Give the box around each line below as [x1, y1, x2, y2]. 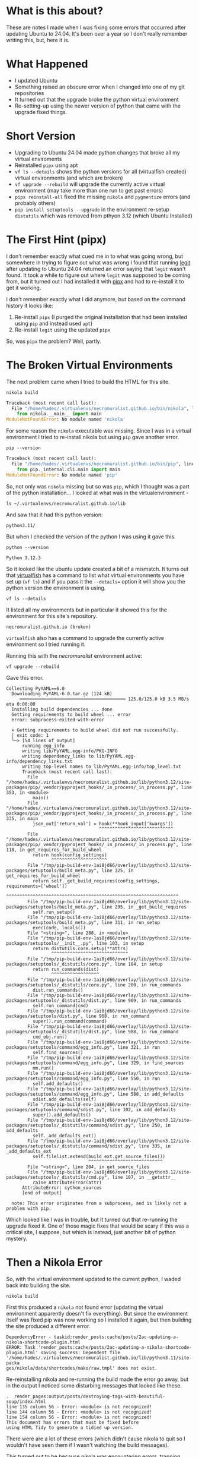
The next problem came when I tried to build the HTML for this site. [6, 378, 170, 385]
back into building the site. [6, 1282, 71, 1289]
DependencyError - [6, 1334, 52, 1340]
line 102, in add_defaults [109, 1106, 176, 1112]
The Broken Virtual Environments [6, 358, 173, 372]
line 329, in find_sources [117, 1059, 184, 1066]
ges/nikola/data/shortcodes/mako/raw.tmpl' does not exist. [6, 1365, 158, 1371]
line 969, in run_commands [114, 997, 182, 1004]
